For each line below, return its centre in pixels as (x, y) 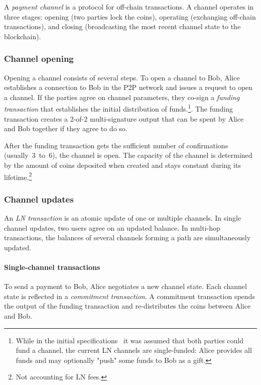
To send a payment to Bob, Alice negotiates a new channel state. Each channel (125, 286)
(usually (16, 155)
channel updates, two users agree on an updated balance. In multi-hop (112, 227)
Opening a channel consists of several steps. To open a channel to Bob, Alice (122, 77)
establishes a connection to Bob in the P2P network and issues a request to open (128, 87)
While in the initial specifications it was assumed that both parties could (129, 340)
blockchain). (23, 36)
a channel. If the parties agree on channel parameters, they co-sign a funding (122, 97)
